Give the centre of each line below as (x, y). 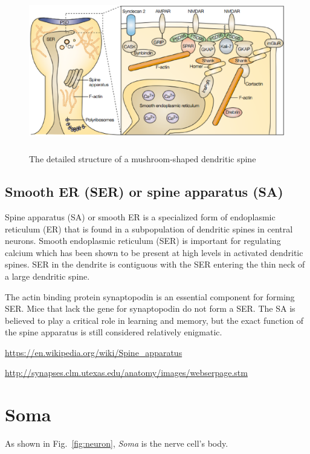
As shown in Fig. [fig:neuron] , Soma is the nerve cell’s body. (117, 443)
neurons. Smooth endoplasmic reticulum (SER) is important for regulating (143, 241)
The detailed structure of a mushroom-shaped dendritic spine (143, 159)
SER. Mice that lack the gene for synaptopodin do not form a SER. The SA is (150, 308)
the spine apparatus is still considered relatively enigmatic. (114, 332)
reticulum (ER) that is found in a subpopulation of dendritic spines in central (149, 229)
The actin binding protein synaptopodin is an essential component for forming (150, 296)
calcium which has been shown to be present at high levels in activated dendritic (154, 252)
